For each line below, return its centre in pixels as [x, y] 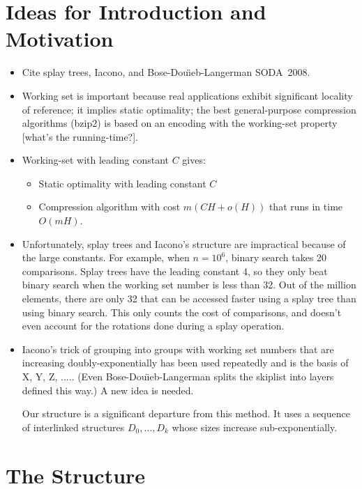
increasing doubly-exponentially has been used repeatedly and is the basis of [185, 363]
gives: [194, 160]
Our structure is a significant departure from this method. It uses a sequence [186, 413]
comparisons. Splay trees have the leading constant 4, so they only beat [175, 271]
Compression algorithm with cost [110, 207]
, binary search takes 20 [276, 257]
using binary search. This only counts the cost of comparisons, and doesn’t [182, 312]
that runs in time [306, 207]
